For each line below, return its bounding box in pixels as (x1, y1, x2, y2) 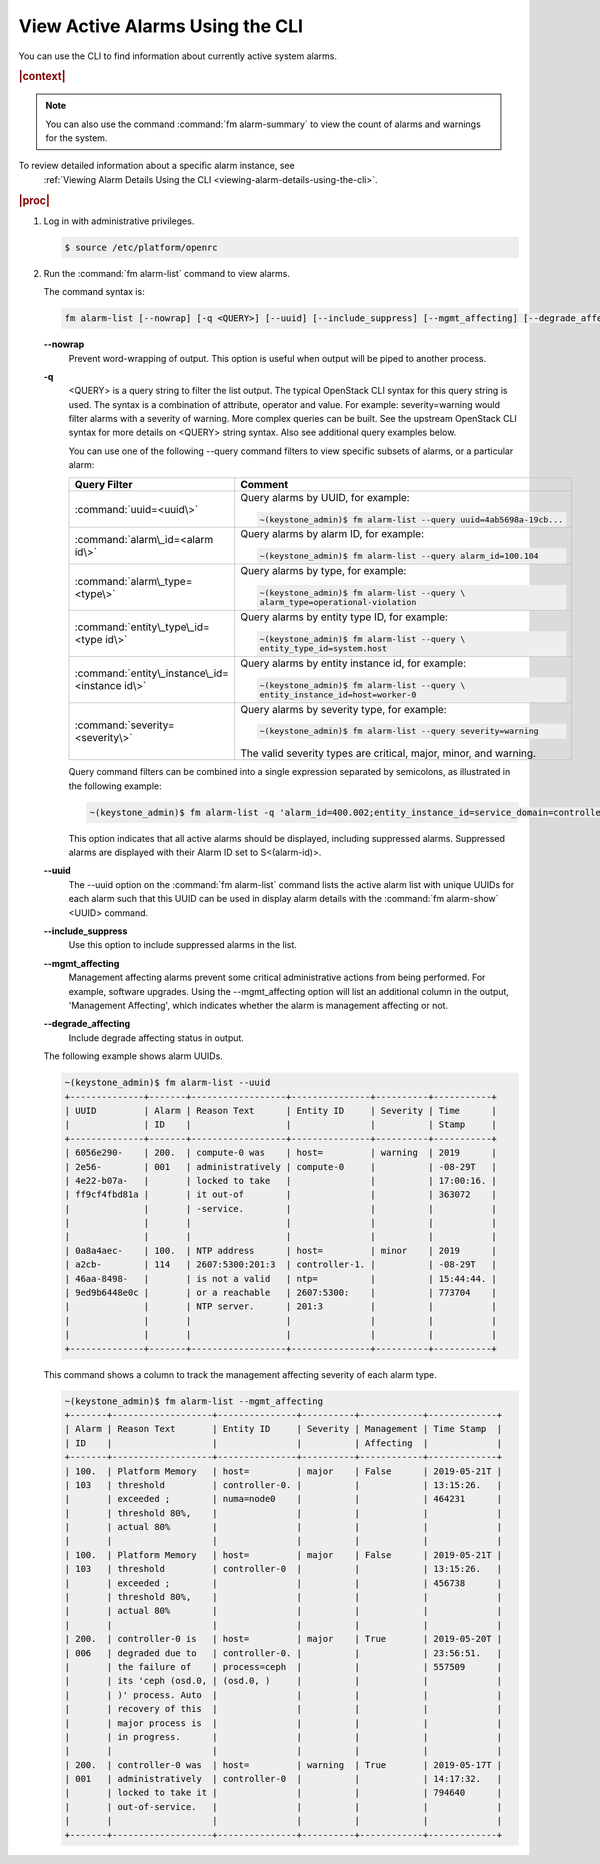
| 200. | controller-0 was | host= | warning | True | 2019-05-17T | (64, 1759, 503, 1770)
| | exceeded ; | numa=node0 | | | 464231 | (64, 1493, 503, 1505)
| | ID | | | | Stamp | (64, 1119, 497, 1130)
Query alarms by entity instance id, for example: (240, 656, 467, 670)
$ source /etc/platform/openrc (64, 241, 219, 253)
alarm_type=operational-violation (259, 597, 417, 608)
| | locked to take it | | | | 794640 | (64, 1787, 503, 1799)
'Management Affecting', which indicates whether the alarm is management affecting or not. (68, 1000, 449, 1011)
